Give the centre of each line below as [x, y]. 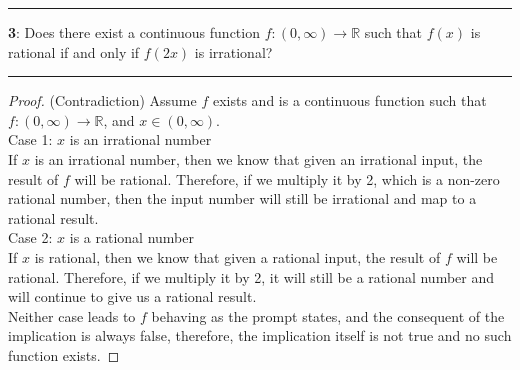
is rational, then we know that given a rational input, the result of [237, 256]
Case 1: [30, 139]
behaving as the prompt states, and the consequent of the [328, 315]
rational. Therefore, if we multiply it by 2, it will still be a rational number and [251, 276]
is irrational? [233, 51]
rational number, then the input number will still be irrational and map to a [242, 198]
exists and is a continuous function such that [349, 100]
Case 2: [30, 237]
